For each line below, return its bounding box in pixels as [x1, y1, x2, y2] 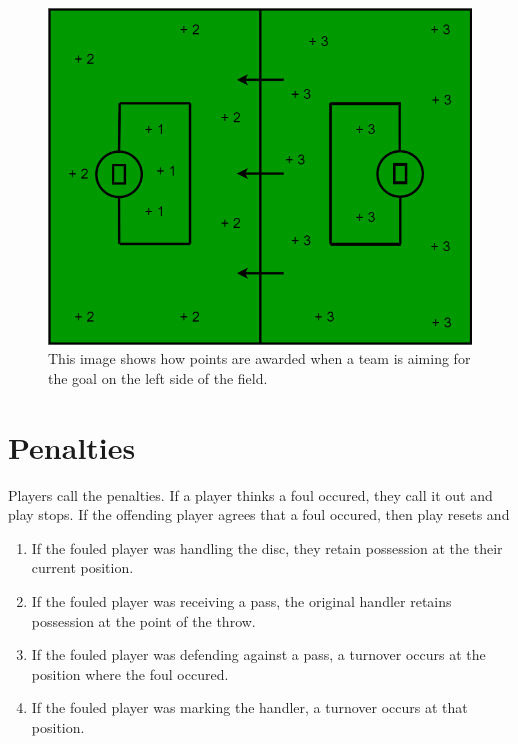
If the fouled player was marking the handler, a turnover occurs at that [31, 697, 468, 718]
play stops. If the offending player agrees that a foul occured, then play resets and [8, 504, 510, 525]
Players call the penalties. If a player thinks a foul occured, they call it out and [8, 484, 493, 505]
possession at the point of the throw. [31, 610, 256, 631]
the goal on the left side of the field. [48, 367, 268, 388]
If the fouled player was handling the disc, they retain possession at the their [31, 537, 503, 558]
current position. [31, 557, 134, 578]
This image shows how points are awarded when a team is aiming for [48, 348, 471, 369]
